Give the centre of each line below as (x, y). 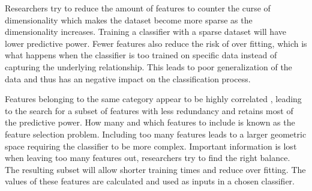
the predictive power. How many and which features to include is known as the (150, 122)
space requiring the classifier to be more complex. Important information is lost (151, 146)
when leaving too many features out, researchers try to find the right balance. (148, 158)
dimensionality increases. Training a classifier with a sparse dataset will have (145, 32)
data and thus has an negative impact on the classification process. (128, 78)
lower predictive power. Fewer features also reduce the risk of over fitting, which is (156, 43)
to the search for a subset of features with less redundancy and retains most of (149, 110)
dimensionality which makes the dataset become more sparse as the (129, 20)
